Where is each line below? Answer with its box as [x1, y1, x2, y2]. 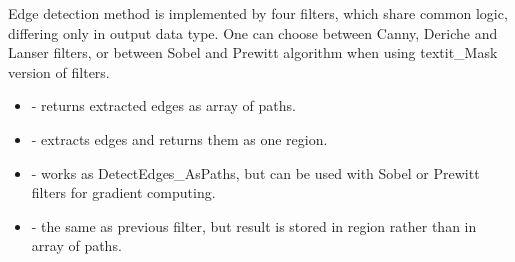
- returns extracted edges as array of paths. [31, 95, 296, 116]
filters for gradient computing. [31, 182, 216, 203]
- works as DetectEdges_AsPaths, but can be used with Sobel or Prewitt [31, 162, 480, 183]
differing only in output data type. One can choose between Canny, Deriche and [8, 22, 498, 43]
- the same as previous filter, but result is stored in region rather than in [31, 215, 477, 236]
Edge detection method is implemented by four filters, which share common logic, [8, 3, 508, 23]
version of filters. [8, 61, 110, 82]
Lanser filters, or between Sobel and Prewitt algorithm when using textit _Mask [8, 42, 498, 63]
